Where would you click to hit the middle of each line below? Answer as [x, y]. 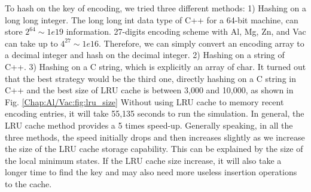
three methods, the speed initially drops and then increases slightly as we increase [155, 137]
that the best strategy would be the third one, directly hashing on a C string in [150, 78]
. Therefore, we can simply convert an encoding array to [202, 43]
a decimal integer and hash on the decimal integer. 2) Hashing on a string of [145, 55]
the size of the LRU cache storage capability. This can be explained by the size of [154, 149]
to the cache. [28, 183]
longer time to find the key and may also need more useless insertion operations [151, 172]
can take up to [31, 43]
